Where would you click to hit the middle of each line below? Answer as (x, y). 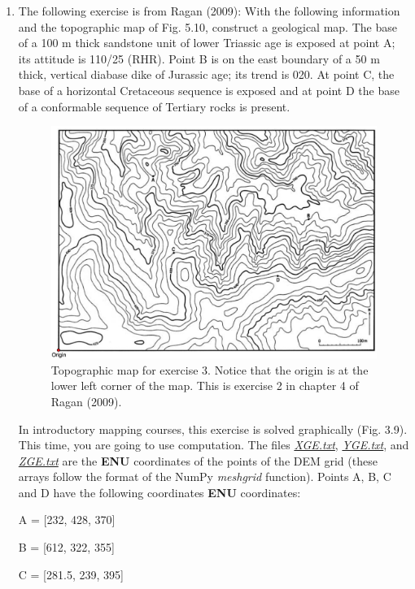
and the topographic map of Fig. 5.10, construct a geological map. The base (207, 26)
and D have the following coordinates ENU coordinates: (159, 492)
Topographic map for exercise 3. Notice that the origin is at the (210, 369)
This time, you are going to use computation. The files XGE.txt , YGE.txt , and (214, 445)
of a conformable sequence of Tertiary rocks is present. (154, 106)
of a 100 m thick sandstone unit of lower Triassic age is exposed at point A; (207, 43)
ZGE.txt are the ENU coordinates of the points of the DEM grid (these (198, 460)
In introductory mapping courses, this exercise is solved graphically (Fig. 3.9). (213, 429)
